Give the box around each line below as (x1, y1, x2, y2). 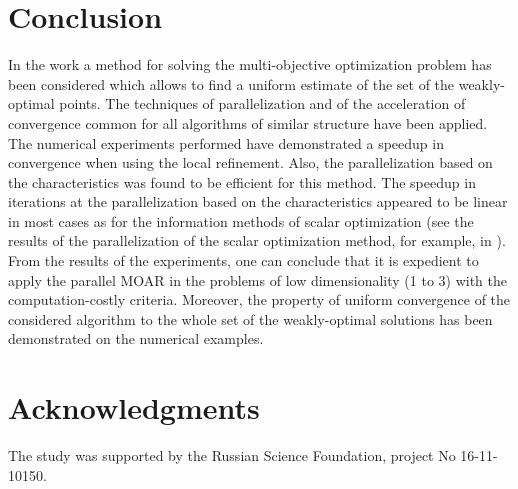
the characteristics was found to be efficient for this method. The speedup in (8, 171, 476, 192)
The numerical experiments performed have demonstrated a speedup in (8, 132, 444, 153)
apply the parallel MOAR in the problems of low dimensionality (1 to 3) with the (8, 269, 507, 290)
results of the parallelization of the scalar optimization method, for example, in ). (8, 230, 506, 251)
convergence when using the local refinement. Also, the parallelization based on (8, 152, 493, 173)
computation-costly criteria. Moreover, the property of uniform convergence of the (8, 289, 511, 310)
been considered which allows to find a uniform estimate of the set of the (8, 73, 455, 94)
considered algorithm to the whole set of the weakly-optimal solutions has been (8, 308, 493, 329)
